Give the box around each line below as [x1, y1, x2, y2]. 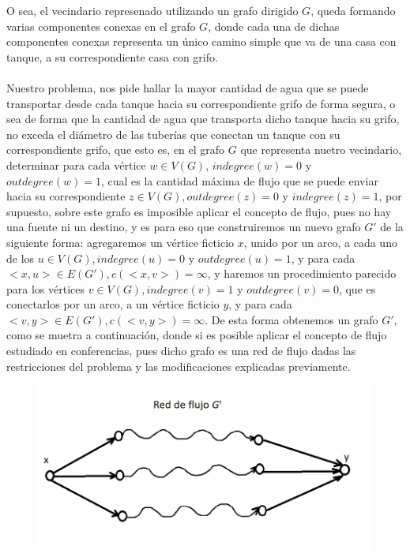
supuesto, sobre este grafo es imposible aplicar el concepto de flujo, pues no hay [6, 203, 392, 219]
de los [6, 249, 35, 266]
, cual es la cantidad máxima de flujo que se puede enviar [100, 172, 378, 189]
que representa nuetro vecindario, [240, 141, 402, 158]
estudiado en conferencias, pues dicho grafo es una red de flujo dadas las [6, 342, 356, 359]
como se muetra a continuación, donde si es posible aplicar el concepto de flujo [6, 327, 387, 343]
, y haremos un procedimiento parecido [207, 265, 397, 282]
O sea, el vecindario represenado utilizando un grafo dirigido [6, 2, 299, 18]
